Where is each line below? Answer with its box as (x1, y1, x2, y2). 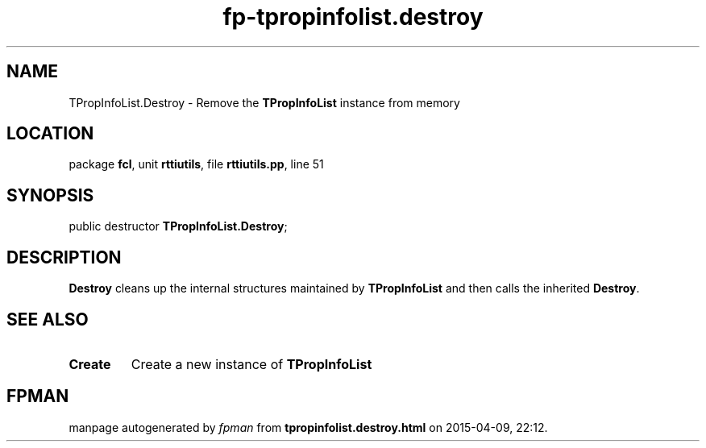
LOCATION (6, 123, 94, 144)
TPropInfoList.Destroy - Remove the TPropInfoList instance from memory (69, 95, 460, 110)
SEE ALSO (6, 309, 89, 330)
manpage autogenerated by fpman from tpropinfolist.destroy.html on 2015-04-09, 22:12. (69, 420, 548, 434)
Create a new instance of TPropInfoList (131, 355, 372, 372)
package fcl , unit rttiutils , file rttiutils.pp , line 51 (69, 157, 324, 172)
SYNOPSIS (6, 185, 94, 205)
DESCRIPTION (6, 247, 122, 268)
